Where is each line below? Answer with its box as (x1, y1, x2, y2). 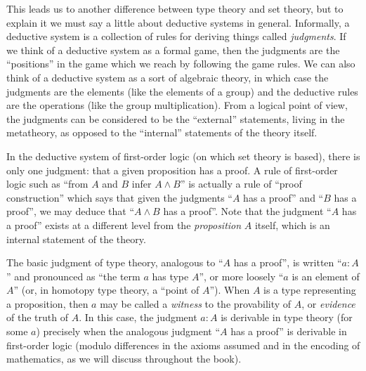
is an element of (292, 268, 360, 283)
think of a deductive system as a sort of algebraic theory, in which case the (6, 70, 329, 84)
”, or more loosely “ (199, 268, 284, 283)
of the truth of (6, 310, 68, 325)
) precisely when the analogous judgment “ (36, 324, 220, 339)
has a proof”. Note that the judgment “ (163, 204, 332, 219)
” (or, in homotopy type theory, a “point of (13, 282, 200, 297)
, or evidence (301, 296, 355, 311)
